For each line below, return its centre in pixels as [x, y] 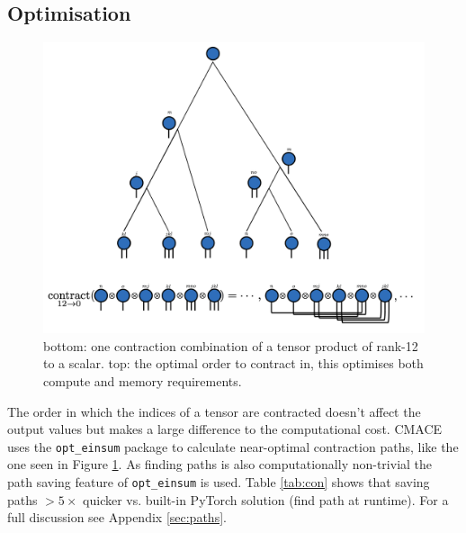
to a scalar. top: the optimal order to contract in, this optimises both [233, 363]
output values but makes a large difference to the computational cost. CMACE [225, 429]
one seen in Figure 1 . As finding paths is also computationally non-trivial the [220, 464]
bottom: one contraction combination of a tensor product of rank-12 [231, 345]
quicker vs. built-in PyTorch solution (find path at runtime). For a [266, 499]
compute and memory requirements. [143, 380]
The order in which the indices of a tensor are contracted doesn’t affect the [214, 411]
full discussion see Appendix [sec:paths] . [117, 517]
